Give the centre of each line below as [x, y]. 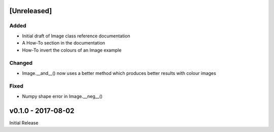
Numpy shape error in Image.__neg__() [62, 96]
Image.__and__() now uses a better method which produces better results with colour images [119, 73]
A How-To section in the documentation [64, 43]
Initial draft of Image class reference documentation [76, 36]
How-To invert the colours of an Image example [72, 50]
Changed [21, 63]
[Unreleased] [31, 11]
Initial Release [24, 123]
